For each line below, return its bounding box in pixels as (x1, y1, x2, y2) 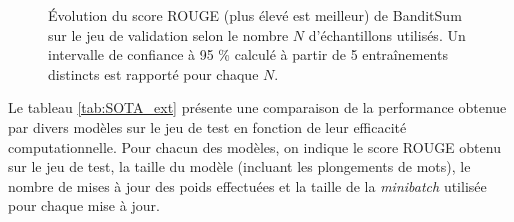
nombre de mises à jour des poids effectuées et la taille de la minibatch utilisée (8, 175, 487, 196)
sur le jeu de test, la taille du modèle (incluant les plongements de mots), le (8, 156, 471, 177)
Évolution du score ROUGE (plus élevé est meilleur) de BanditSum (48, 5, 462, 25)
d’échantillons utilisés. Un (308, 24, 466, 45)
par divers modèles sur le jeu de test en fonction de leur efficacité (8, 116, 407, 137)
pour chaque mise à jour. (8, 195, 160, 216)
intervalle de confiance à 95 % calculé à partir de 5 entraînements (48, 44, 448, 65)
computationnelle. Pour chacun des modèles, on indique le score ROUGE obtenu (8, 136, 501, 157)
